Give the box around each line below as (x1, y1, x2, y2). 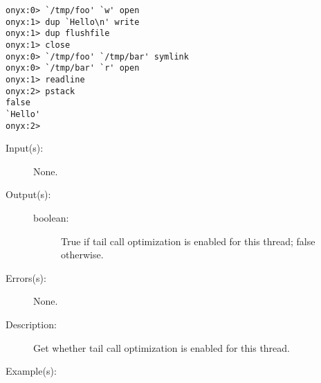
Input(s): (6, 141, 44, 155)
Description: (6, 317, 57, 331)
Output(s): (6, 187, 51, 202)
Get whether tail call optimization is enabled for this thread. (33, 340, 290, 355)
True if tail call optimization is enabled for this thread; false (61, 233, 315, 248)
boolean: (33, 211, 69, 224)
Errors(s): (6, 270, 46, 285)
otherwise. (61, 247, 104, 262)
